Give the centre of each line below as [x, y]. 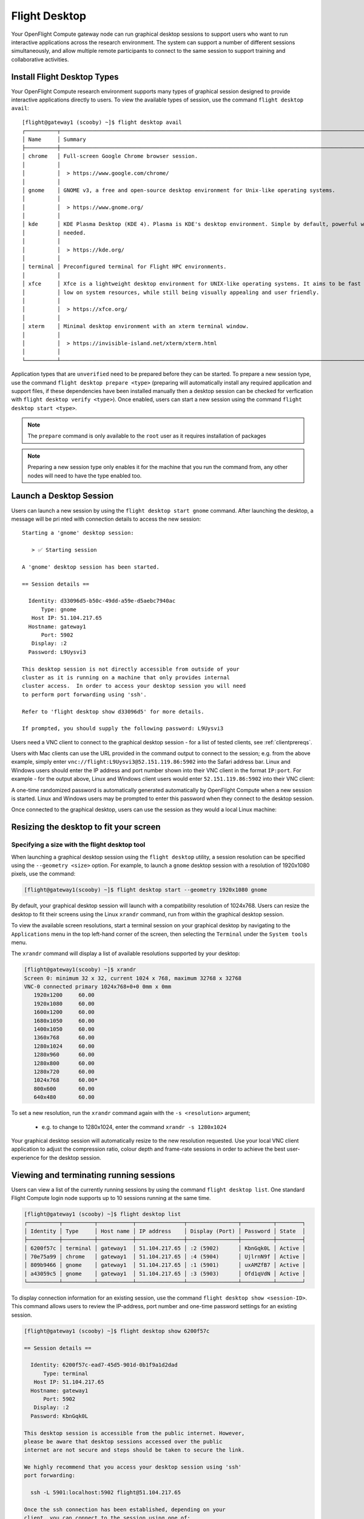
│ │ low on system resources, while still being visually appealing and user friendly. [171, 292]
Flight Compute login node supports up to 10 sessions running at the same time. [111, 1198]
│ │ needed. [54, 233]
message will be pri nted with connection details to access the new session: [106, 519]
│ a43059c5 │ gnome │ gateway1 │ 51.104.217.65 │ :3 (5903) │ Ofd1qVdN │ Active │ [165, 1274]
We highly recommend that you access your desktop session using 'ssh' [133, 1467]
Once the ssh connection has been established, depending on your [125, 1510]
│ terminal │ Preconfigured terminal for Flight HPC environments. [124, 267]
